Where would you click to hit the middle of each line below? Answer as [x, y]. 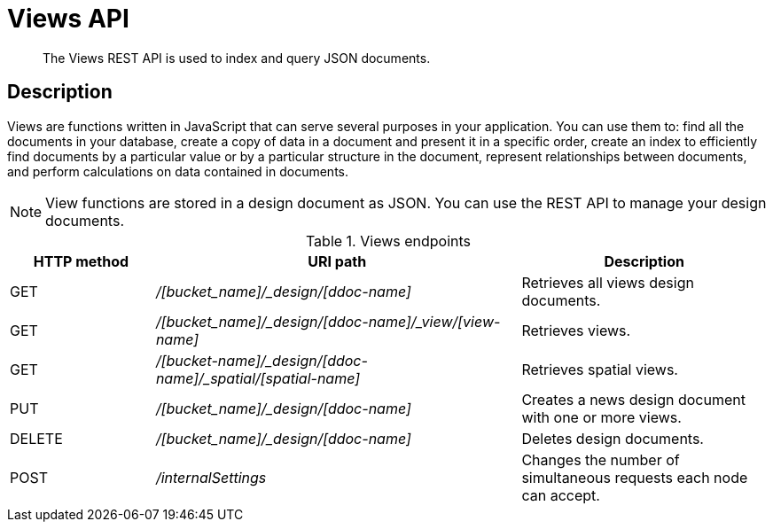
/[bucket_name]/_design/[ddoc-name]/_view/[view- [328, 321]
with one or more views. [601, 417]
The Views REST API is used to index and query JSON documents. [237, 58]
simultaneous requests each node [635, 477]
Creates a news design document [633, 399]
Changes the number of [601, 459]
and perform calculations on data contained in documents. [178, 171]
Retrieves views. [576, 330]
